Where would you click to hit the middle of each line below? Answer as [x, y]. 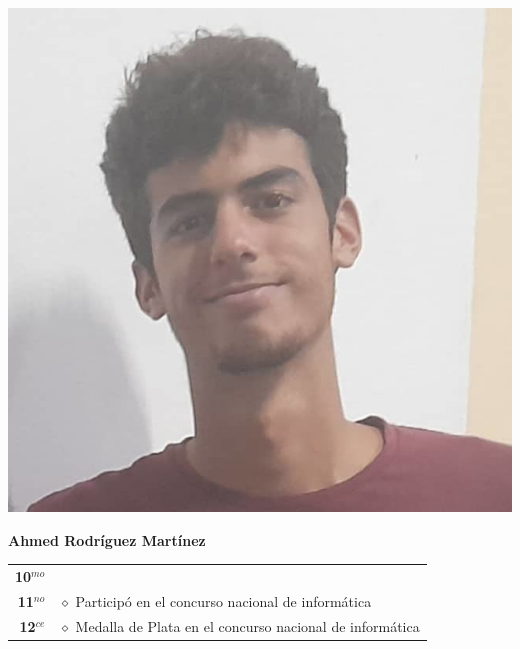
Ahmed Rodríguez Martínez [107, 539]
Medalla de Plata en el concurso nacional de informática [247, 625]
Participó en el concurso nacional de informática [223, 600]
